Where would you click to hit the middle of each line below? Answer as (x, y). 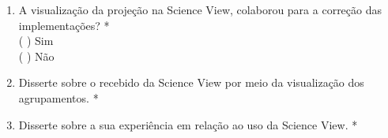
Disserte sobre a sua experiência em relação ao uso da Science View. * (188, 124)
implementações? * (64, 25)
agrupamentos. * (58, 97)
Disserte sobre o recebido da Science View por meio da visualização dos (191, 82)
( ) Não (36, 56)
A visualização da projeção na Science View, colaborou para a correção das (200, 9)
